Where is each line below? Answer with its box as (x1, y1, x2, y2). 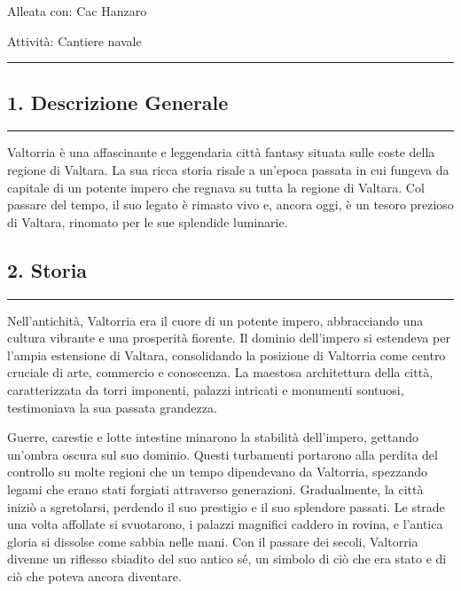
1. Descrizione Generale (7, 88, 229, 115)
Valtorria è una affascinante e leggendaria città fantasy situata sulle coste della (7, 143, 435, 162)
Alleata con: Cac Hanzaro (7, 2, 147, 20)
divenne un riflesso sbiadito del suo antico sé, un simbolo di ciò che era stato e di (7, 549, 447, 568)
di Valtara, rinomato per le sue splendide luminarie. (7, 212, 288, 231)
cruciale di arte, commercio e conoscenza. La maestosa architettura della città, (7, 363, 434, 382)
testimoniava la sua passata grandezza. (7, 398, 217, 416)
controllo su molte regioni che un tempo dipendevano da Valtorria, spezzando (7, 462, 427, 481)
